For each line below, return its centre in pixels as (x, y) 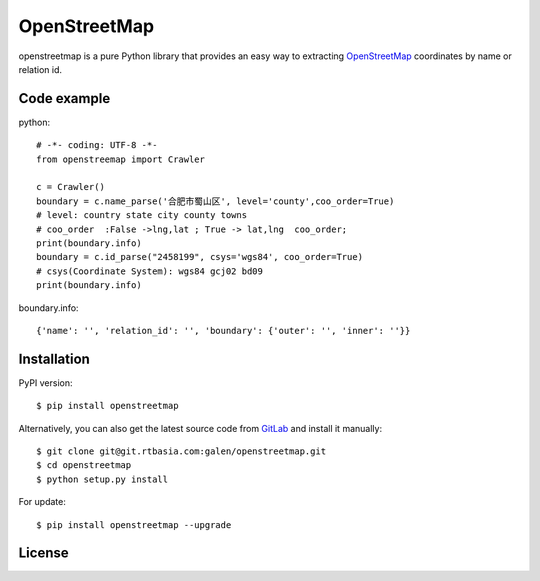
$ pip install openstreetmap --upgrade (134, 524)
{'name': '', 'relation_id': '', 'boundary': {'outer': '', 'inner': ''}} (223, 330)
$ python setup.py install (102, 479)
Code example (64, 98)
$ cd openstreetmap (84, 465)
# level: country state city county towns (142, 215)
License (43, 553)
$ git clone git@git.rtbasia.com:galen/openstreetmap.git (181, 451)
